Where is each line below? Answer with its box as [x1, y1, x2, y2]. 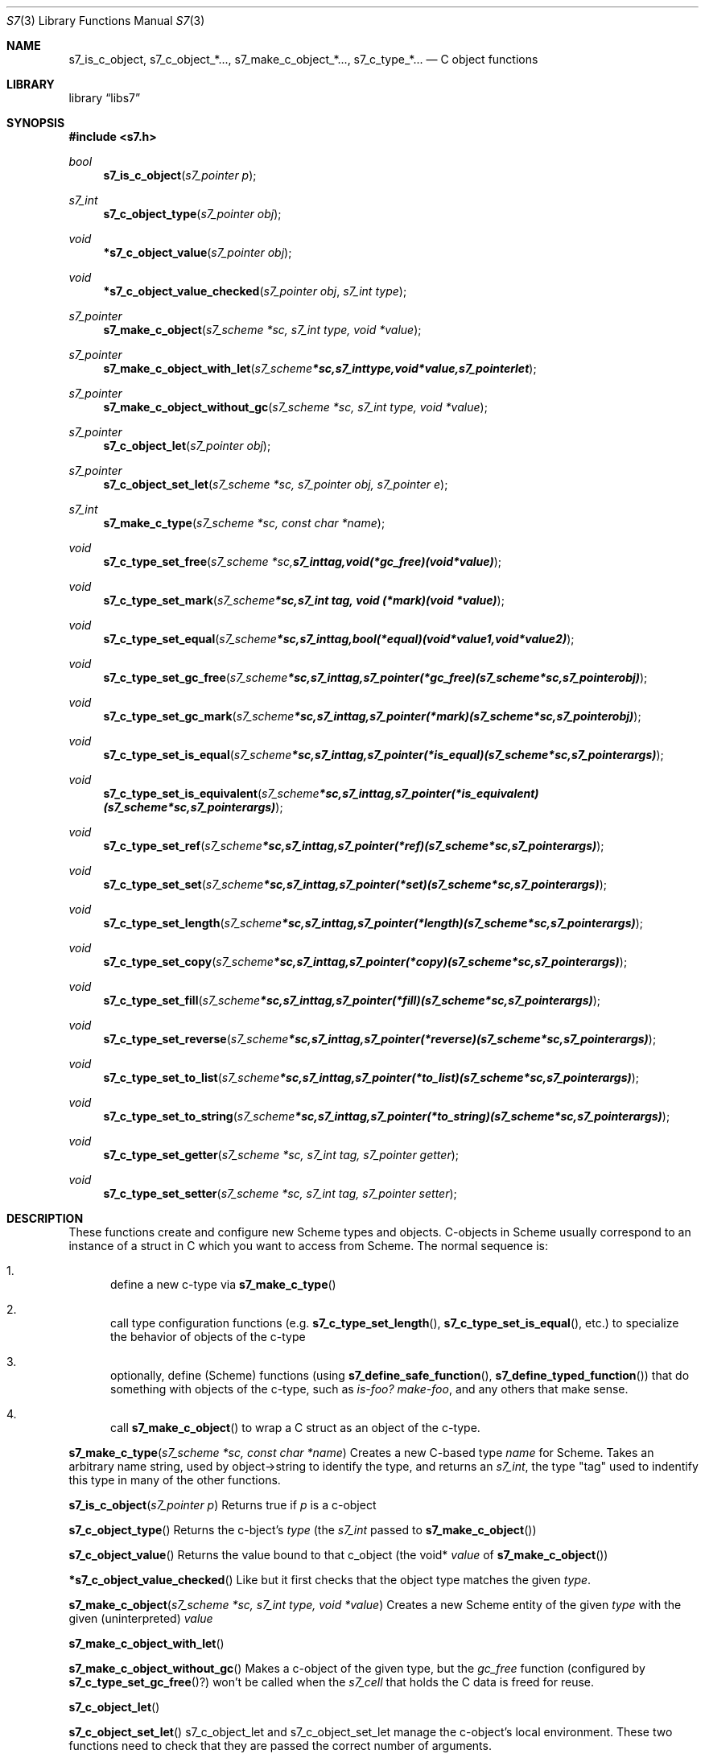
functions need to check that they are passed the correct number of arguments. [68, 1739, 492, 1752]
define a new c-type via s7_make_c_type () [110, 1277, 336, 1291]
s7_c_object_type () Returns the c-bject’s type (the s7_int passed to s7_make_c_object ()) [68, 1523, 537, 1537]
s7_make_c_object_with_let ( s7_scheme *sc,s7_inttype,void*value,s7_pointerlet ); [103, 361, 537, 375]
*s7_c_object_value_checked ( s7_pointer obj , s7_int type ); [103, 284, 407, 298]
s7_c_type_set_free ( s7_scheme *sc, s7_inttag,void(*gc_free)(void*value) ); [103, 555, 501, 568]
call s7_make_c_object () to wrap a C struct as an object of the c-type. [110, 1421, 480, 1434]
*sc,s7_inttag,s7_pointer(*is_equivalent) [319, 786, 539, 800]
